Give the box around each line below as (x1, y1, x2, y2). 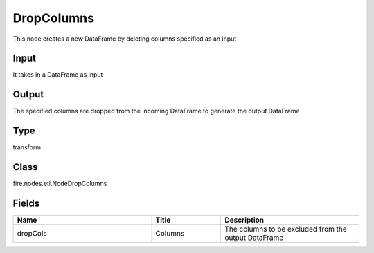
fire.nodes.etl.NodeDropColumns (12, 180, 107, 188)
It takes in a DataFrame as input (12, 71, 103, 79)
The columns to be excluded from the (224, 225, 348, 234)
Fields (12, 197, 40, 209)
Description (224, 215, 265, 225)
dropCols (17, 229, 48, 238)
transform (12, 143, 42, 151)
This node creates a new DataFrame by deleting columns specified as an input (12, 35, 237, 43)
